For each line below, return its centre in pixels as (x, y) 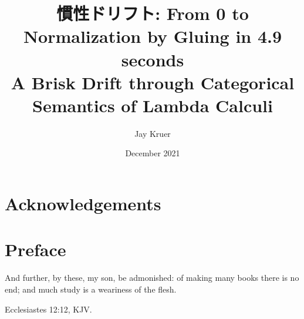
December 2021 (153, 153)
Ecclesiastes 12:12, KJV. (48, 309)
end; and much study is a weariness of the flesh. (91, 289)
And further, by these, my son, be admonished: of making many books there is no (152, 278)
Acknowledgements (83, 204)
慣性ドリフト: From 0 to (153, 13)
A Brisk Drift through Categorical (153, 82)
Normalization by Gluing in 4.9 (153, 36)
